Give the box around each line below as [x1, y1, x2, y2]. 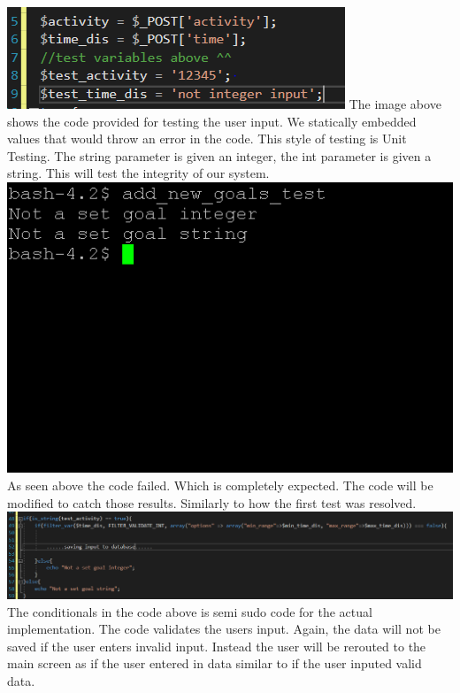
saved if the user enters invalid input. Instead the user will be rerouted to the [7, 636, 426, 655]
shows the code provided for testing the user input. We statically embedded [7, 112, 417, 130]
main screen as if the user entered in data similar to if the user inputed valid [7, 654, 422, 673]
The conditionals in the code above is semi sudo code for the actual [7, 602, 372, 620]
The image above [349, 95, 441, 112]
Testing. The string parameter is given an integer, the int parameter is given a [7, 146, 432, 165]
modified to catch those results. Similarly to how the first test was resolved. [7, 493, 417, 512]
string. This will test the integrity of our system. [7, 164, 270, 182]
